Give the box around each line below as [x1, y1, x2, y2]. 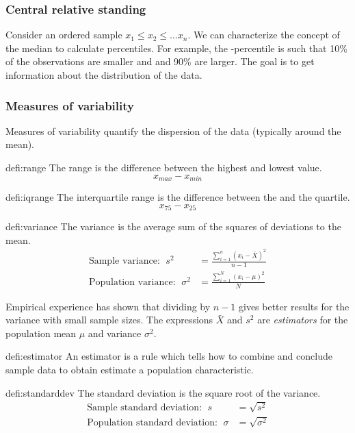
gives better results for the [238, 299, 350, 313]
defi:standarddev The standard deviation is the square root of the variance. [5, 385, 321, 399]
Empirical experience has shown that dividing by [5, 299, 211, 313]
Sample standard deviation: [87, 403, 202, 413]
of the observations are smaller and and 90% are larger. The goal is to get [5, 54, 315, 69]
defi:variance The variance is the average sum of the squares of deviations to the [5, 219, 341, 234]
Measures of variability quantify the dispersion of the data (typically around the [5, 123, 341, 138]
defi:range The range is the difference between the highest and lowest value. [5, 160, 322, 174]
